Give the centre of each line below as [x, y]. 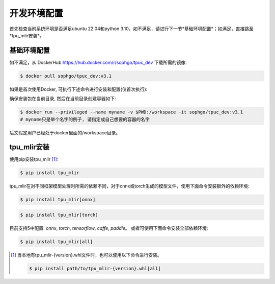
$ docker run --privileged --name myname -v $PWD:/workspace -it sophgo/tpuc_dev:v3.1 [132, 112]
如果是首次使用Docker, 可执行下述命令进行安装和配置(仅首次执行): [78, 89]
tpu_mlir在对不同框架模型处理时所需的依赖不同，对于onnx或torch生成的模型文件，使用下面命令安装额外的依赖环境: [129, 186]
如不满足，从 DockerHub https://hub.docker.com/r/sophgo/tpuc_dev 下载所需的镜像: [98, 62]
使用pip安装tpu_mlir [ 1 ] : [34, 159]
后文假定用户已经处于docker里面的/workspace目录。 [65, 132]
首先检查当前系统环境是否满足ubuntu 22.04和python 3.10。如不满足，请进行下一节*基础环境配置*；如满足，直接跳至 [132, 29]
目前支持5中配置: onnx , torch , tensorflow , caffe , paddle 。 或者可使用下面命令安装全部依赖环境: [109, 228]
